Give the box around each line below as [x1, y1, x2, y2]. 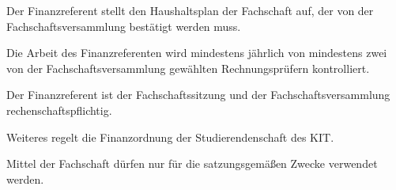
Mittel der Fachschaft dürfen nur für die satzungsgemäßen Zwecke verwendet [6, 155, 378, 172]
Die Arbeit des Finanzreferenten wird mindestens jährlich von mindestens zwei [6, 44, 387, 61]
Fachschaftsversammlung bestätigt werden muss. [6, 17, 241, 34]
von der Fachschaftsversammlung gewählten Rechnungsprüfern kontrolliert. [6, 59, 370, 76]
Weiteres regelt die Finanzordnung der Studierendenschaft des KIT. [6, 128, 334, 145]
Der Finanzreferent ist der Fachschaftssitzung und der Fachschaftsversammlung [6, 86, 390, 103]
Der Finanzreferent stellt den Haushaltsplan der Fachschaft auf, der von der [6, 2, 374, 18]
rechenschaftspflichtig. [6, 101, 112, 118]
